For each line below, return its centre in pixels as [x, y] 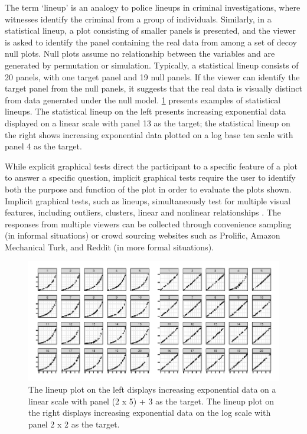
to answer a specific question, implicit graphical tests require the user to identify [150, 177]
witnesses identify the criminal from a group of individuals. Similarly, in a [138, 19]
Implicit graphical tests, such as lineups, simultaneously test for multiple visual [148, 200]
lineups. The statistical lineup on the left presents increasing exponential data [146, 111]
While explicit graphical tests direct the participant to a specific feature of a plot [151, 166]
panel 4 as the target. [43, 146]
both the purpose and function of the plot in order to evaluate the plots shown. [148, 189]
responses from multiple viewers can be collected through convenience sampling [148, 223]
